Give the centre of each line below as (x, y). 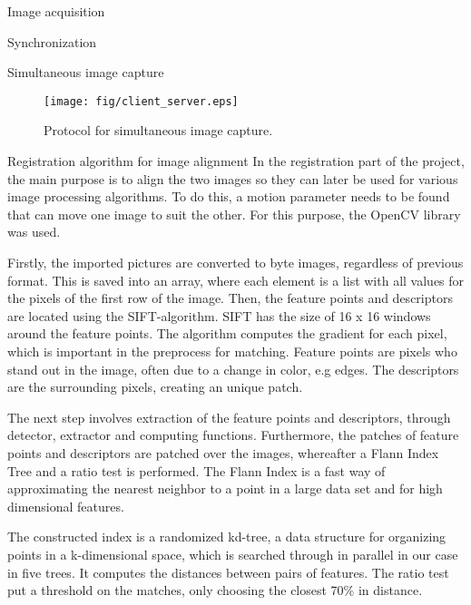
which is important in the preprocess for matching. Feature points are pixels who (232, 351)
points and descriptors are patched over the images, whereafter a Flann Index (223, 452)
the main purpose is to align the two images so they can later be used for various (233, 178)
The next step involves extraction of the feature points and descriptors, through (229, 417)
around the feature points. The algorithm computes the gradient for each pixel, (227, 333)
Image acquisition (56, 11)
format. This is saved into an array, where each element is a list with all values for (236, 280)
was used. (34, 232)
